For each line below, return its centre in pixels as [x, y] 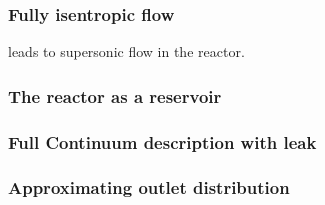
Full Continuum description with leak [162, 141]
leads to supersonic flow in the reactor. [126, 51]
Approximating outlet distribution [149, 187]
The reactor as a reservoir [115, 95]
